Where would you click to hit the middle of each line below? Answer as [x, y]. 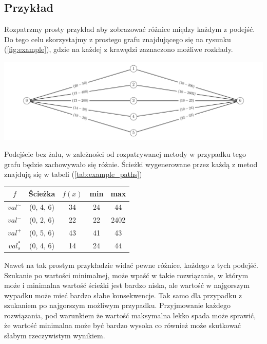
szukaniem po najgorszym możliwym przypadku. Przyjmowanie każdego [118, 305]
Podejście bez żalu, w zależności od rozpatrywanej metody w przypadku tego [125, 154]
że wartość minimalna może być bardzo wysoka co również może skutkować [123, 325]
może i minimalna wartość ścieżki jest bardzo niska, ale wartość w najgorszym [127, 285]
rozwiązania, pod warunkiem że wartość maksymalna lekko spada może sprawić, [130, 315]
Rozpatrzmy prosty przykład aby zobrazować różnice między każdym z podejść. [130, 29]
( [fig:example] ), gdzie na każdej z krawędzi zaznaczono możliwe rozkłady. [119, 49]
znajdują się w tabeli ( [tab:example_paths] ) [73, 174]
